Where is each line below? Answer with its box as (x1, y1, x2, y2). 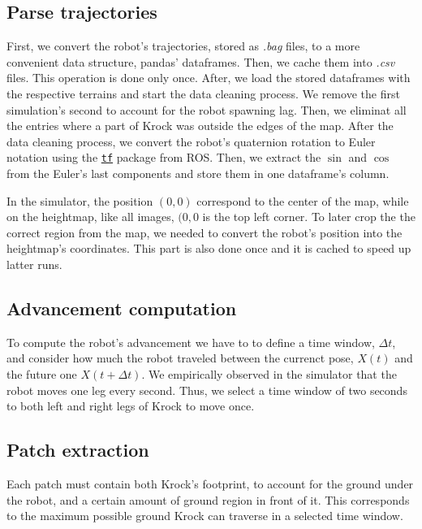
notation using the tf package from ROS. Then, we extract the (6, 149, 321, 166)
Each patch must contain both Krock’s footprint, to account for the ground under (6, 475, 414, 492)
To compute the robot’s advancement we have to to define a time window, (6, 333, 375, 350)
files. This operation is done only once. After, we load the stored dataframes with (6, 69, 411, 86)
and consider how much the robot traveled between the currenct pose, (6, 349, 354, 366)
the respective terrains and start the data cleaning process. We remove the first (6, 85, 400, 102)
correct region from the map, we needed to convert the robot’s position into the (6, 223, 403, 241)
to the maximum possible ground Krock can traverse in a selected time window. (6, 507, 403, 524)
